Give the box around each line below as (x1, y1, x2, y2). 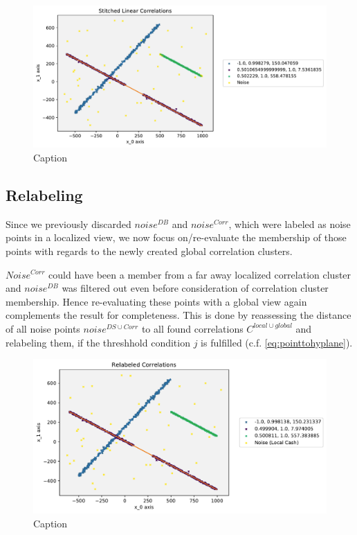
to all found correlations (141, 321, 244, 335)
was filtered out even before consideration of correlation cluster (62, 281, 329, 295)
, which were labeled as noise (228, 216, 351, 231)
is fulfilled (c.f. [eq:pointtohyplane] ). (201, 335, 353, 349)
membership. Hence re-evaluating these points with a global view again (6, 294, 307, 308)
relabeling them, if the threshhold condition (6, 335, 190, 349)
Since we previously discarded (6, 216, 131, 231)
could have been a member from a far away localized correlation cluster (48, 267, 351, 281)
